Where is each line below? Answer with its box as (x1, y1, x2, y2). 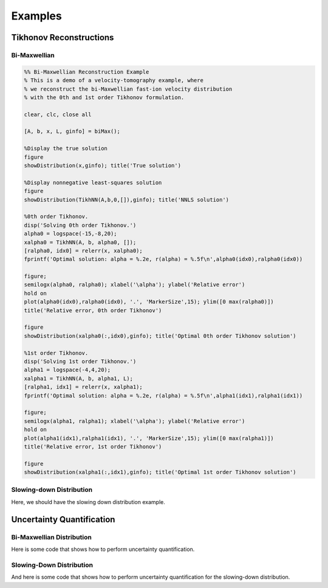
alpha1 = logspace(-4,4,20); (24, 366, 111, 374)
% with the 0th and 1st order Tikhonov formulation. (24, 94, 185, 100)
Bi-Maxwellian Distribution (11, 533, 92, 541)
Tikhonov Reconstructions (11, 32, 114, 43)
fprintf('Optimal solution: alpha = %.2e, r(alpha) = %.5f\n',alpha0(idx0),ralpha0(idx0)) (24, 256, 303, 263)
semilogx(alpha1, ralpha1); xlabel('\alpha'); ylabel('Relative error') (24, 418, 245, 424)
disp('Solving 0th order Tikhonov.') (24, 222, 137, 228)
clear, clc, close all (24, 111, 92, 118)
